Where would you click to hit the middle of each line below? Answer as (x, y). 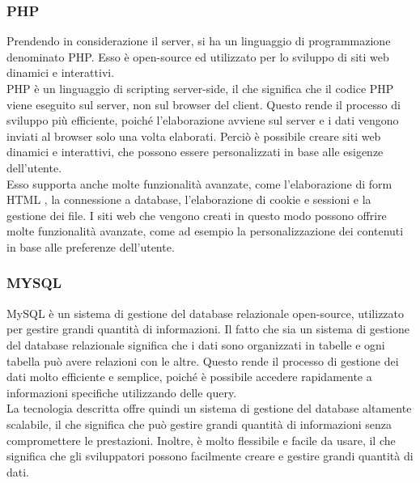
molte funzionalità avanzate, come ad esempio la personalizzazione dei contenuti (205, 231)
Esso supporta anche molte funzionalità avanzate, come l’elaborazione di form (199, 183)
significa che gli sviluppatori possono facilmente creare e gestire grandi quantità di (210, 456)
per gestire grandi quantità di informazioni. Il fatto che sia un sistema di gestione (208, 329)
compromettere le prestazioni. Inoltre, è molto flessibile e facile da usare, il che (201, 440)
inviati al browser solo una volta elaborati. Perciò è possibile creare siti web (194, 136)
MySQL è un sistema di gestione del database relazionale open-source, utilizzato (206, 313)
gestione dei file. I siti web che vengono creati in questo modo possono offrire (197, 215)
